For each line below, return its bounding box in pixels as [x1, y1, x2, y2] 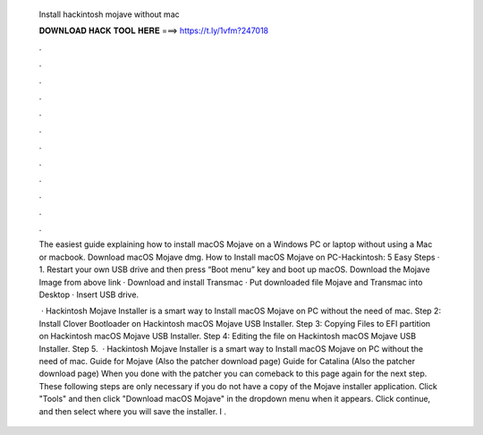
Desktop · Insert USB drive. [38, 289, 139, 300]
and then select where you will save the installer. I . [38, 405, 227, 416]
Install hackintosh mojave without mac [38, 9, 180, 20]
